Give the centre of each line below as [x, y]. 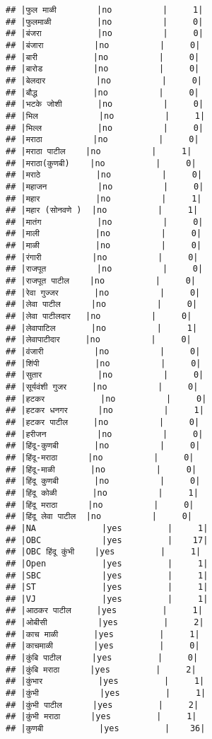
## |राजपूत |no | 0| [105, 269]
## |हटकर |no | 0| [106, 398]
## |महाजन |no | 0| [105, 186]
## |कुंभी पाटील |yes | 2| [102, 705]
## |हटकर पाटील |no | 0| [103, 422]
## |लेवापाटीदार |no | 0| [99, 340]
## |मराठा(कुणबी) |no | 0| [101, 163]
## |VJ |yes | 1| [107, 599]
